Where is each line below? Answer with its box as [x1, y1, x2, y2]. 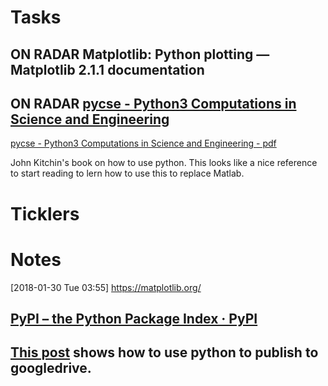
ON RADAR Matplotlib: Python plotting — [10, 46, 270, 63]
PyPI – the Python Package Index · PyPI [10, 310, 258, 327]
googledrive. [10, 360, 92, 377]
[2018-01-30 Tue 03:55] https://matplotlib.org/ [10, 281, 202, 293]
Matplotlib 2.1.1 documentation [10, 61, 205, 78]
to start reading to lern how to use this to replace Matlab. [10, 167, 245, 180]
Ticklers [10, 202, 80, 225]
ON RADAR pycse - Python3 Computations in [10, 95, 297, 112]
